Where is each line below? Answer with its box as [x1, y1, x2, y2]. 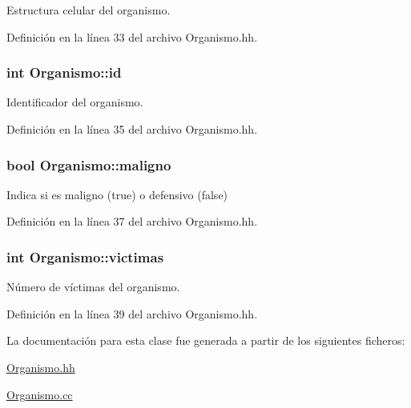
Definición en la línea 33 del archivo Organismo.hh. [6, 28, 258, 45]
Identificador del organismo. [6, 94, 143, 110]
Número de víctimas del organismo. [6, 278, 180, 295]
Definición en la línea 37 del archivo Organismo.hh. [6, 213, 258, 230]
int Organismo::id [6, 62, 122, 82]
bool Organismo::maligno [6, 154, 171, 174]
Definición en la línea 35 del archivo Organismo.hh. [6, 121, 258, 137]
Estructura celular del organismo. [6, 2, 171, 18]
